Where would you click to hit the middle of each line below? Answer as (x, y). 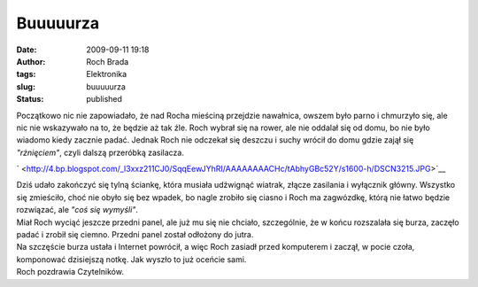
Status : (30, 99)
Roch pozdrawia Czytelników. (70, 272)
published (104, 99)
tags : (26, 74)
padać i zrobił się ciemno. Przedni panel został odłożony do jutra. (135, 235)
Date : (27, 50)
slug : (26, 86)
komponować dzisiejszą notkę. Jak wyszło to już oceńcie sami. (131, 259)
